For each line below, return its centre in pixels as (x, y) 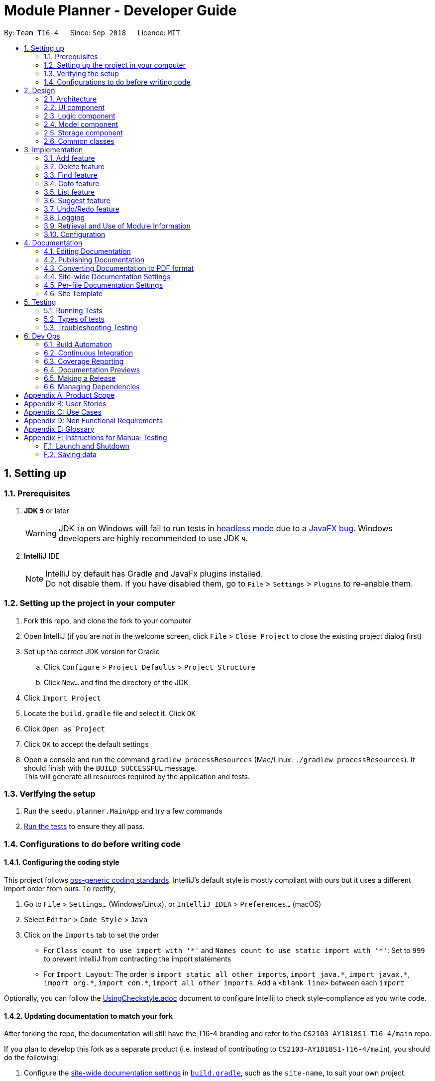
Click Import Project (62, 698)
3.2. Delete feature (74, 166)
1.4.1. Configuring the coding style (62, 862)
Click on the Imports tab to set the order (92, 935)
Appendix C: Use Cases (63, 412)
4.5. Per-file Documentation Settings (104, 285)
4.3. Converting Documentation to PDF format (119, 268)
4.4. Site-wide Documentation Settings (107, 276)
